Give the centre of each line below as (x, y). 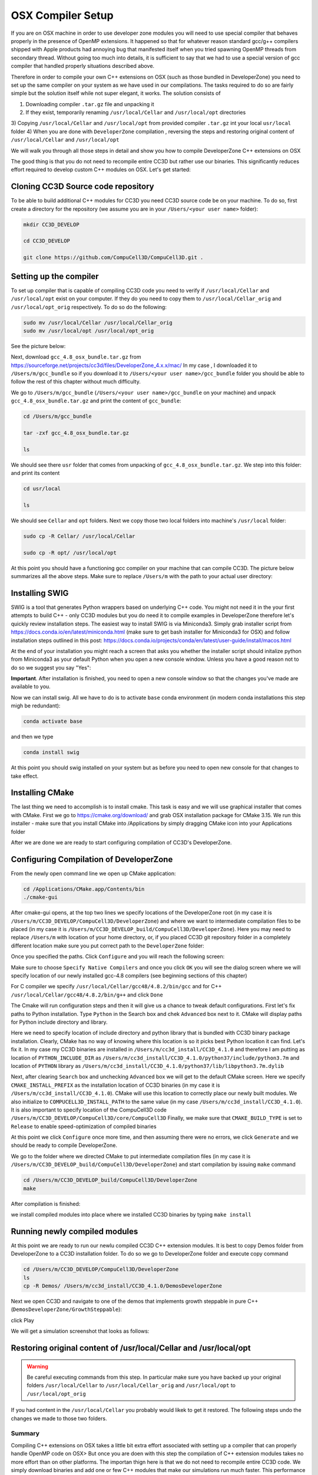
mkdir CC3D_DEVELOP (51, 224)
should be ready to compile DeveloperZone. (64, 1145)
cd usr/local (42, 489)
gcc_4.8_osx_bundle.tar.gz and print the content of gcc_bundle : (96, 401)
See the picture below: (38, 346)
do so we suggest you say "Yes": (51, 667)
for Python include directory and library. (59, 1022)
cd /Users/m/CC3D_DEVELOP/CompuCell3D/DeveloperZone (101, 1269)
